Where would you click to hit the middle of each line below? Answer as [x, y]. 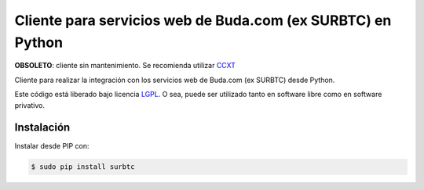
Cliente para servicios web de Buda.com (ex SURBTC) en [203, 20]
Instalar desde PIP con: [52, 146]
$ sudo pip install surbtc [83, 167]
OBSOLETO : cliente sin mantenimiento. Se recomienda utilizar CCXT [125, 66]
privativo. [30, 105]
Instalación [42, 128]
